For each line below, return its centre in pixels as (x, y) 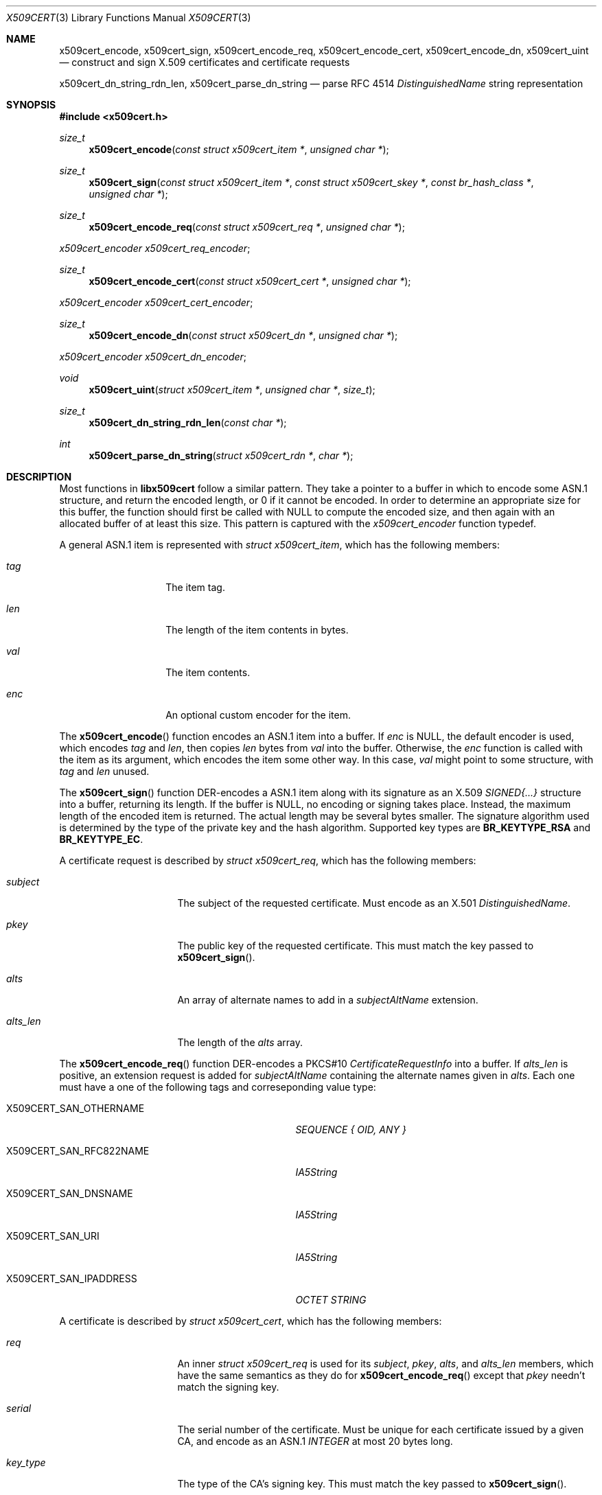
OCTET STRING (331, 1300)
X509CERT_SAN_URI (53, 1236)
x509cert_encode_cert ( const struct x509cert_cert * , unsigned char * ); (250, 281)
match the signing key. (228, 1387)
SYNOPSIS (31, 105)
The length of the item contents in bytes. (257, 630)
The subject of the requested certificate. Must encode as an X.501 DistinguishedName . (374, 903)
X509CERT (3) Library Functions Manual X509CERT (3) (129, 18)
